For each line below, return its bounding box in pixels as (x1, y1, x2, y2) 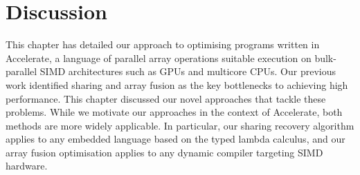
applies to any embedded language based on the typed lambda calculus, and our (6, 132, 345, 146)
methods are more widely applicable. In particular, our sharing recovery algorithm (6, 118, 354, 132)
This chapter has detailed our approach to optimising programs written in (6, 37, 320, 52)
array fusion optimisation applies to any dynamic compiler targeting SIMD (6, 145, 323, 159)
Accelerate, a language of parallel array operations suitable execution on (6, 50, 312, 65)
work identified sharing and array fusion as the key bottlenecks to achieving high (6, 77, 348, 92)
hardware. (6, 158, 48, 173)
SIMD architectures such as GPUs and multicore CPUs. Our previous (39, 64, 336, 79)
